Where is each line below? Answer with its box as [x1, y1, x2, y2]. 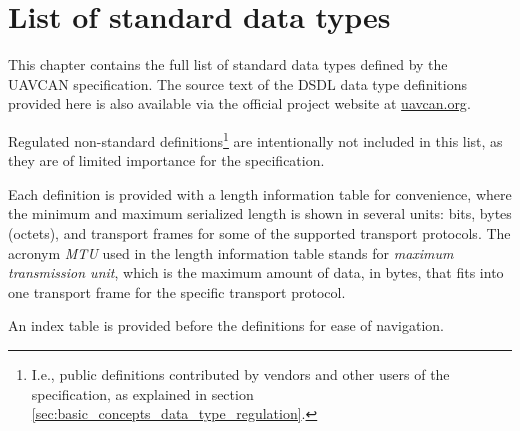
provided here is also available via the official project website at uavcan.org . [8, 93, 471, 114]
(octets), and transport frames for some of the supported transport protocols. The [8, 222, 511, 243]
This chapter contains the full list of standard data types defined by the [8, 54, 448, 75]
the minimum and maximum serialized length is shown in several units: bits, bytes [8, 203, 512, 224]
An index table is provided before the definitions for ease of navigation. [8, 315, 444, 336]
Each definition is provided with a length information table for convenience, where [8, 183, 512, 204]
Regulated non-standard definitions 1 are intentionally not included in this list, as [8, 127, 503, 151]
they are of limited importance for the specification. [8, 150, 325, 171]
